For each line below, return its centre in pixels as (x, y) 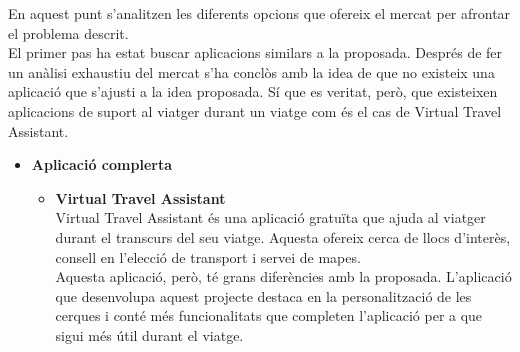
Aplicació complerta (101, 164)
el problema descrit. (68, 32)
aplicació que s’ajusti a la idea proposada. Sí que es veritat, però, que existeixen (253, 91)
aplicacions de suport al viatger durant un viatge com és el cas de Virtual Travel (255, 110)
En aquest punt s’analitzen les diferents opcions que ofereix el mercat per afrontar (259, 13)
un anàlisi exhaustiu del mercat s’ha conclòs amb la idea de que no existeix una (251, 71)
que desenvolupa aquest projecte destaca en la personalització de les (263, 295)
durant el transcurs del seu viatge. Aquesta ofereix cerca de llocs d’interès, (283, 236)
